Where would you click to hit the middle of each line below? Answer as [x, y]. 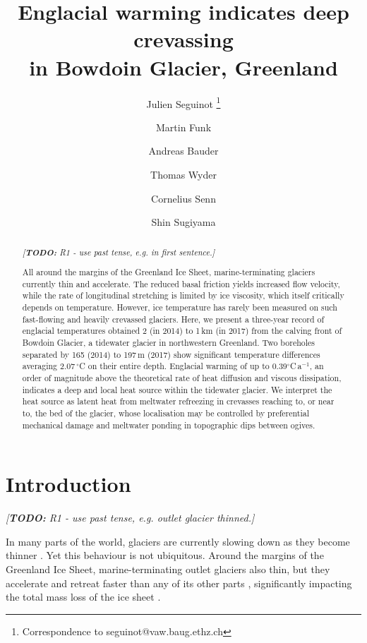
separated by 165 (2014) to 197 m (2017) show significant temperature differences [171, 354]
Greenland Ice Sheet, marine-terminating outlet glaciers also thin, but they [168, 569]
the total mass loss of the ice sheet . [83, 597]
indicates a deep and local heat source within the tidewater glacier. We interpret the [177, 389]
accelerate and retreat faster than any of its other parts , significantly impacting [179, 583]
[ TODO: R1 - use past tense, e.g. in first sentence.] [119, 252]
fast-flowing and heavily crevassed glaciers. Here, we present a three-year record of [173, 319]
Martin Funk [183, 127]
